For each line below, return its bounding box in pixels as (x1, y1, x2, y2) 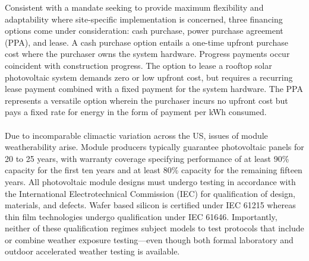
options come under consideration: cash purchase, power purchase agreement (5, 24, 283, 37)
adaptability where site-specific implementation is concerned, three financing (5, 12, 283, 25)
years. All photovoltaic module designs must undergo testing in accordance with (5, 175, 296, 187)
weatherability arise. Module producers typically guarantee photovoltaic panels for (5, 141, 304, 153)
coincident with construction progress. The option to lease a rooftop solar (5, 59, 272, 71)
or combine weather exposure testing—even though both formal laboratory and (5, 233, 294, 246)
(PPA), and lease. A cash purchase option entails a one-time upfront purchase (5, 36, 288, 48)
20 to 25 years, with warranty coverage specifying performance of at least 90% (5, 152, 289, 164)
